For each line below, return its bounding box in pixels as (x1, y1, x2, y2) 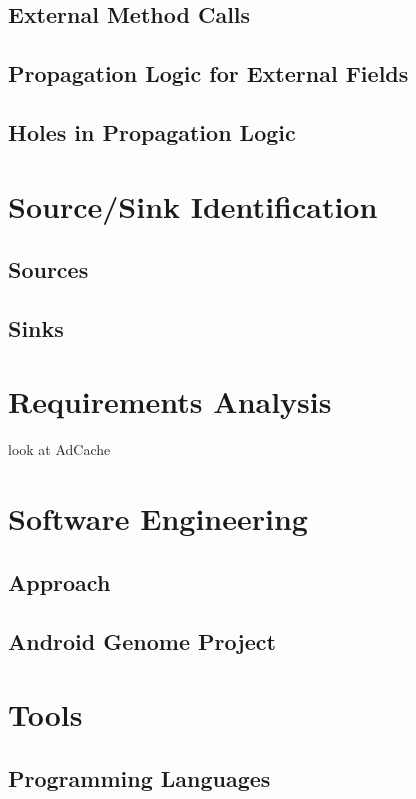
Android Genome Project (8, 625, 276, 656)
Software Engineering (8, 498, 308, 539)
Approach (8, 566, 111, 597)
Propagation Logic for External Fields (8, 58, 409, 89)
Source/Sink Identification (8, 185, 378, 226)
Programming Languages (8, 762, 271, 793)
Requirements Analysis (8, 381, 332, 422)
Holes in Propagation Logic (8, 116, 296, 147)
